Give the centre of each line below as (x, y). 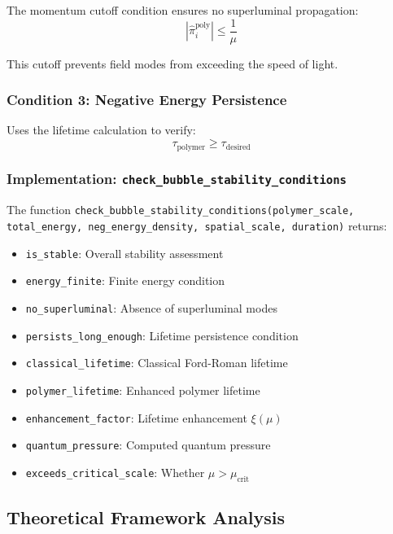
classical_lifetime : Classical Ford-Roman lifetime (157, 363)
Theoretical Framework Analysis (146, 517)
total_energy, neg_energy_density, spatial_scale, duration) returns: (197, 225)
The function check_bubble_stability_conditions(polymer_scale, (181, 210)
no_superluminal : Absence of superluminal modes (151, 307)
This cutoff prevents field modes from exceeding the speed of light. (172, 63)
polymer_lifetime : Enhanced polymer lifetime (143, 390)
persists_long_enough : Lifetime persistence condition (162, 335)
